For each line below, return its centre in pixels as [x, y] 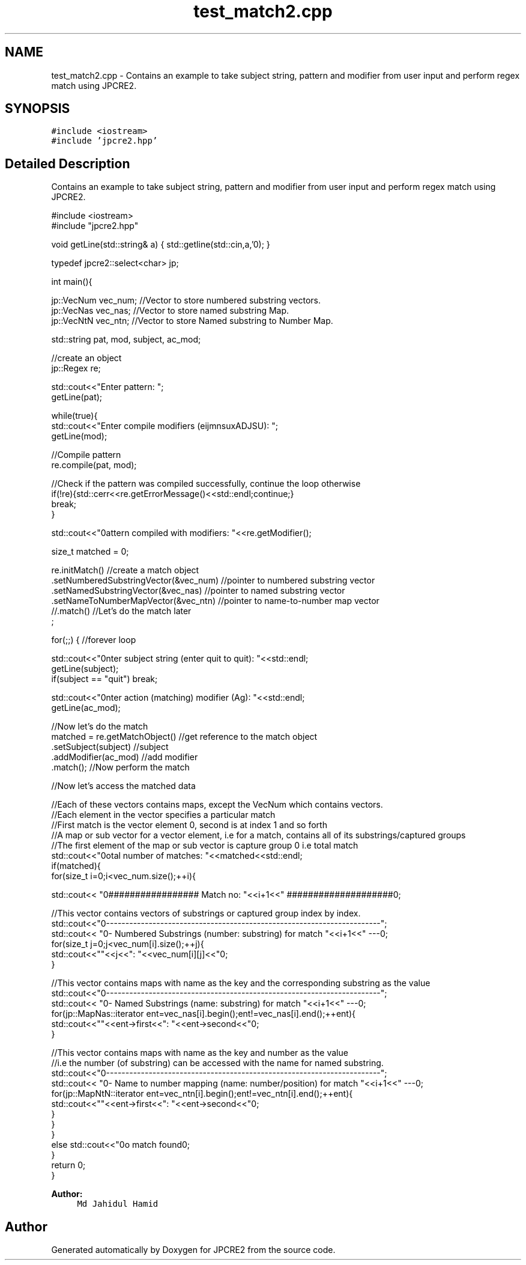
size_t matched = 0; [90, 552]
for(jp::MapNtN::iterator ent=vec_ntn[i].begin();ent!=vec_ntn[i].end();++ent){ [202, 1094]
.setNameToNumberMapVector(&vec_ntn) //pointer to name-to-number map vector [215, 601]
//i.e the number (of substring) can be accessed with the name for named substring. [217, 1063]
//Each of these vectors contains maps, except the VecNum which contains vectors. [217, 805]
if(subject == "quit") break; [104, 679]
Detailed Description [68, 163]
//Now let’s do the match [100, 727]
